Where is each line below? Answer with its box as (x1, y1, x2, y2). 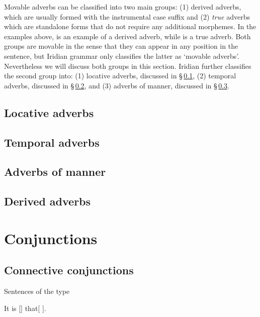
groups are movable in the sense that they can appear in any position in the (4, 41, 238, 51)
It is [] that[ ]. (4, 302, 46, 313)
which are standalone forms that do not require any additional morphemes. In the (4, 21, 256, 32)
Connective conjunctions (4, 262, 134, 278)
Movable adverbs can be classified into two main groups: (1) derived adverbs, (4, 2, 241, 12)
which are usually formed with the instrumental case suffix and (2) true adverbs (4, 11, 250, 22)
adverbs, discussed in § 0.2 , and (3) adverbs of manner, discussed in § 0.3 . (4, 80, 229, 90)
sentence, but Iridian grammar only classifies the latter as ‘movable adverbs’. (4, 50, 240, 61)
